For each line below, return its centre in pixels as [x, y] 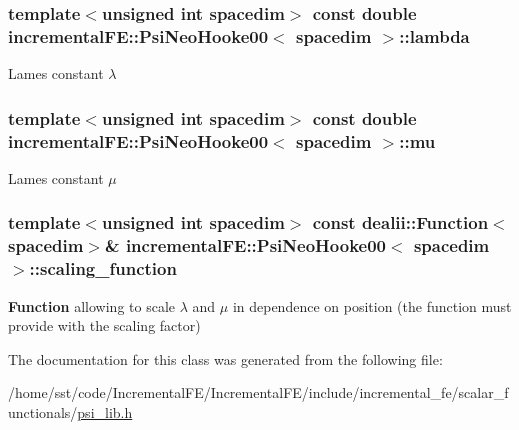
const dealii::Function [400, 222]
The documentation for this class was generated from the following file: [225, 358]
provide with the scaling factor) [104, 325]
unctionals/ [43, 411]
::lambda [434, 35]
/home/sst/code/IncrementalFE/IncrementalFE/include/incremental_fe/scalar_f [258, 392]
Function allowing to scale [92, 305]
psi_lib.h [105, 411]
